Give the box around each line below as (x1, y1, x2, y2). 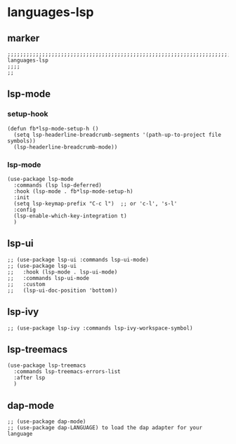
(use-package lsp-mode (7, 175, 74, 182)
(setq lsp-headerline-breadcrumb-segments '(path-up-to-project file (13, 131, 221, 138)
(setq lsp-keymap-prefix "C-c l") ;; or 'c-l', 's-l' (13, 200, 178, 207)
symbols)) (7, 137, 37, 144)
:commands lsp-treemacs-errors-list (13, 368, 121, 375)
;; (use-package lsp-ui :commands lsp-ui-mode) (7, 256, 150, 263)
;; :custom (7, 281, 46, 288)
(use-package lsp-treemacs (7, 362, 86, 369)
